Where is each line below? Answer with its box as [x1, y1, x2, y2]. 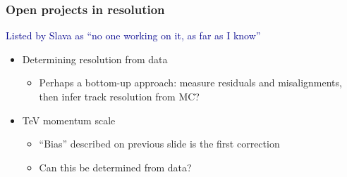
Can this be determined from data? [39, 159, 192, 174]
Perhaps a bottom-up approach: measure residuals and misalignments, [39, 75, 342, 90]
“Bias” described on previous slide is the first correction [39, 136, 280, 151]
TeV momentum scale [22, 112, 116, 127]
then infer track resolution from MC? [39, 89, 200, 103]
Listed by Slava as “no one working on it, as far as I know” [6, 28, 261, 43]
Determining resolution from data [22, 51, 168, 66]
